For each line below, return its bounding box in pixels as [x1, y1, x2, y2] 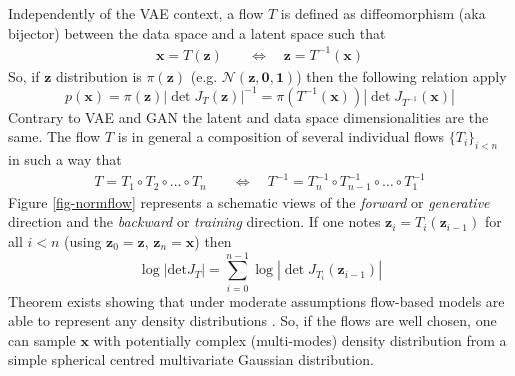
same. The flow [8, 126, 101, 147]
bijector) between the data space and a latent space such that [8, 22, 386, 43]
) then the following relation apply [296, 65, 507, 86]
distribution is [56, 65, 142, 86]
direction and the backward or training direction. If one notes [8, 211, 381, 232]
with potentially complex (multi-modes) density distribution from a [93, 329, 507, 350]
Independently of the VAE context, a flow [8, 3, 264, 23]
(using [64, 230, 102, 251]
